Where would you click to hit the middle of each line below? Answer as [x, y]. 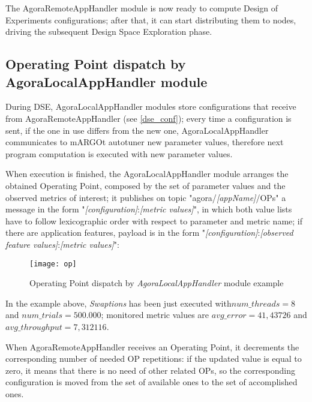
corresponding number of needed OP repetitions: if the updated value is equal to [154, 358]
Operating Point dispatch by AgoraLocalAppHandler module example [157, 283]
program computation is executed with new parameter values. [119, 153]
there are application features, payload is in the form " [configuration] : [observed [149, 232]
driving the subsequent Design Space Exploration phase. [109, 31]
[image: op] [53, 264]
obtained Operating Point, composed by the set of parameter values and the [145, 185]
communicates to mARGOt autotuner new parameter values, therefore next [145, 142]
